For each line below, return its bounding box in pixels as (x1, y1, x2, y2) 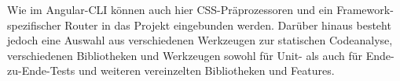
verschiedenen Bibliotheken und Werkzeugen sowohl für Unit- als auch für (7, 47, 363, 63)
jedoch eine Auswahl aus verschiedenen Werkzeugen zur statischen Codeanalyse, (7, 32, 393, 48)
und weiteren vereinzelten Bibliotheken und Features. (78, 62, 335, 79)
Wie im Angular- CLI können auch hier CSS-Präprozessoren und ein (7, 2, 333, 17)
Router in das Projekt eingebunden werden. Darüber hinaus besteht (64, 16, 391, 33)
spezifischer (7, 16, 61, 33)
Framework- (336, 2, 394, 17)
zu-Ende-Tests (7, 62, 75, 79)
